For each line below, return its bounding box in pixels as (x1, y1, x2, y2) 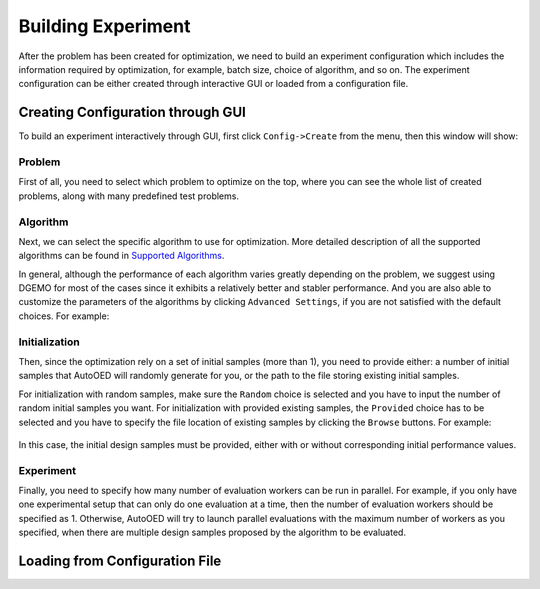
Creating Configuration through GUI (18, 104, 247, 121)
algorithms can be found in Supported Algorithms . (18, 250, 225, 262)
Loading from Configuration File (18, 553, 222, 570)
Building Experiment (18, 15, 191, 37)
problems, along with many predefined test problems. (18, 190, 240, 202)
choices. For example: (18, 310, 110, 322)
